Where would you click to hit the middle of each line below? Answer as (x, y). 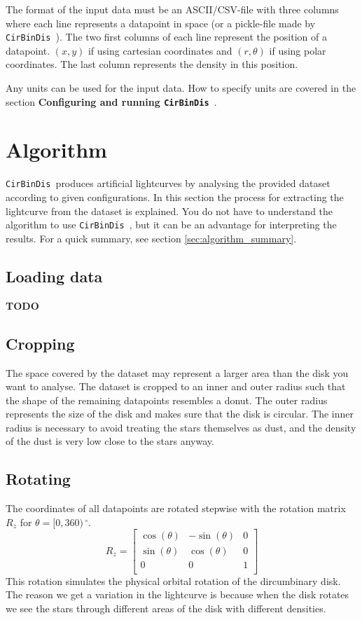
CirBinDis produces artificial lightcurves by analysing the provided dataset (168, 183)
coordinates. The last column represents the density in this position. (152, 64)
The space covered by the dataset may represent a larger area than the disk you (177, 372)
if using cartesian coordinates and (160, 50)
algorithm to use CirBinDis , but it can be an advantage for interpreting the (171, 225)
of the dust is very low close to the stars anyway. (110, 441)
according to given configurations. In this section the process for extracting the (175, 197)
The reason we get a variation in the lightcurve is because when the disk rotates (177, 594)
